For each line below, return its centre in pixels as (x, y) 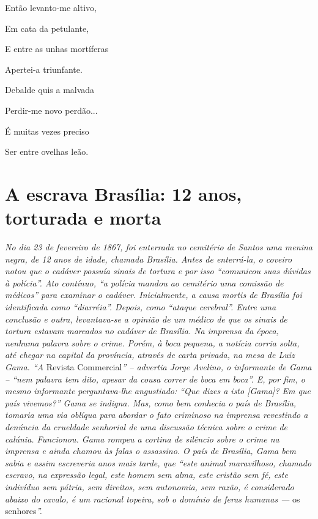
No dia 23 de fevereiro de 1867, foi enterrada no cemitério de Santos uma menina (159, 247)
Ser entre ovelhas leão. (47, 151)
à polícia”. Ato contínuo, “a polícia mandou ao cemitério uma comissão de (144, 282)
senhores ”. (24, 511)
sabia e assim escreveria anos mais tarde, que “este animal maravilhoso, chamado (158, 462)
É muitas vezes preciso (47, 131)
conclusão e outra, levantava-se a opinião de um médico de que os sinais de (146, 319)
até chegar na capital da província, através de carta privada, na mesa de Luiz (150, 355)
